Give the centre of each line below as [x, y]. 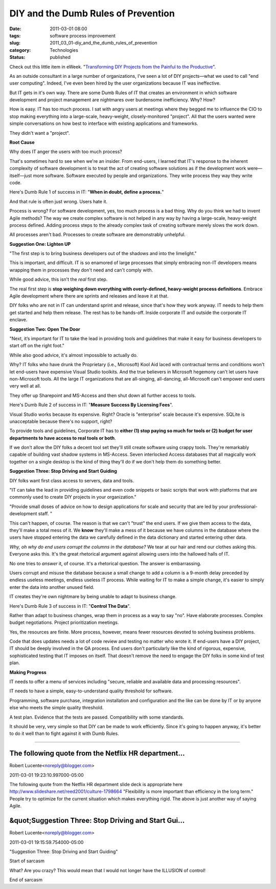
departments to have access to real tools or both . [63, 438]
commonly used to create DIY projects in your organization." [73, 497]
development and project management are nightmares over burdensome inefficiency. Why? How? [112, 100]
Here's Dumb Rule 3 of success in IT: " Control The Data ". [70, 606]
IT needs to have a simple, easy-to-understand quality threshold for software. [91, 691]
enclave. [18, 320]
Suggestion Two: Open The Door [45, 329]
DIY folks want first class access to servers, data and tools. [72, 480]
